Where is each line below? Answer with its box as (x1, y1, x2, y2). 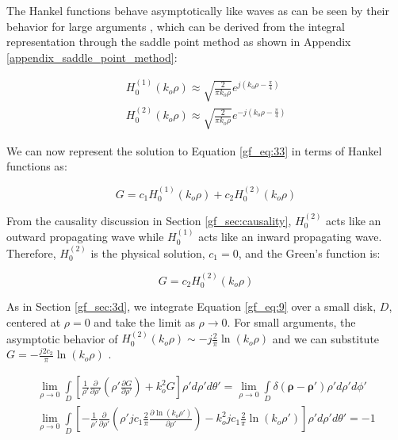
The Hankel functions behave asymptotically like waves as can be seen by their (6, 2, 389, 18)
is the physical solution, (90, 244, 205, 261)
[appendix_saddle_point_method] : (6, 48, 178, 65)
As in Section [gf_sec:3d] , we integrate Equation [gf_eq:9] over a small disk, (6, 298, 377, 315)
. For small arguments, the (227, 314, 356, 331)
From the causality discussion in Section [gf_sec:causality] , (6, 212, 292, 228)
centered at (6, 314, 61, 331)
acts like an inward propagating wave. (198, 228, 382, 245)
